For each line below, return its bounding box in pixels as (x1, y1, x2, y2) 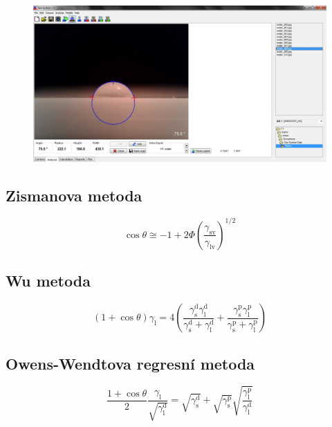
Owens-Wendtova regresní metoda (6, 352, 255, 374)
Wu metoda (6, 270, 91, 291)
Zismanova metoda (6, 184, 142, 206)
